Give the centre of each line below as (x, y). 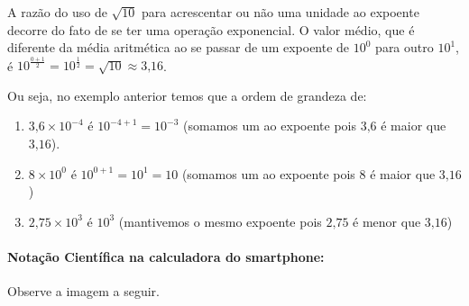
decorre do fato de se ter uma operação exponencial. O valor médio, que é (211, 29)
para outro (405, 47)
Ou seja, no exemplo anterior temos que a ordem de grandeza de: (187, 95)
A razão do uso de (57, 12)
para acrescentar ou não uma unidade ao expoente (280, 12)
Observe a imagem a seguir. (83, 291)
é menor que (387, 221)
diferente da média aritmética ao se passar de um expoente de (179, 47)
